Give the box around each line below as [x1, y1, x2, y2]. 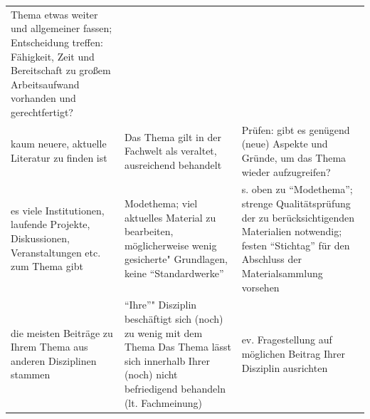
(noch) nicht [124, 367, 178, 382]
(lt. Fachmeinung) [124, 395, 202, 410]
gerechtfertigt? [11, 104, 73, 119]
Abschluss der [241, 252, 302, 267]
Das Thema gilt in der [124, 129, 221, 144]
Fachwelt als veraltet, [124, 143, 217, 158]
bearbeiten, [124, 224, 174, 239]
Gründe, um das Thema [241, 150, 347, 165]
